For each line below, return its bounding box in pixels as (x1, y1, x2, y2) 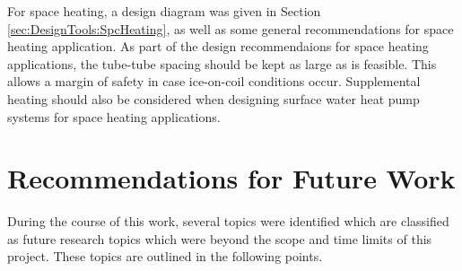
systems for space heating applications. (7, 107, 221, 126)
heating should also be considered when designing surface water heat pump (7, 89, 420, 108)
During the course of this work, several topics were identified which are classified (7, 212, 449, 231)
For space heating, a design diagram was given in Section (7, 2, 321, 20)
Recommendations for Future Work (7, 160, 456, 197)
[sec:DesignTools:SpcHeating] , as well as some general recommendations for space (7, 19, 454, 38)
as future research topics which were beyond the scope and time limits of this (7, 229, 432, 248)
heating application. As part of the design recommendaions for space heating (7, 37, 429, 56)
